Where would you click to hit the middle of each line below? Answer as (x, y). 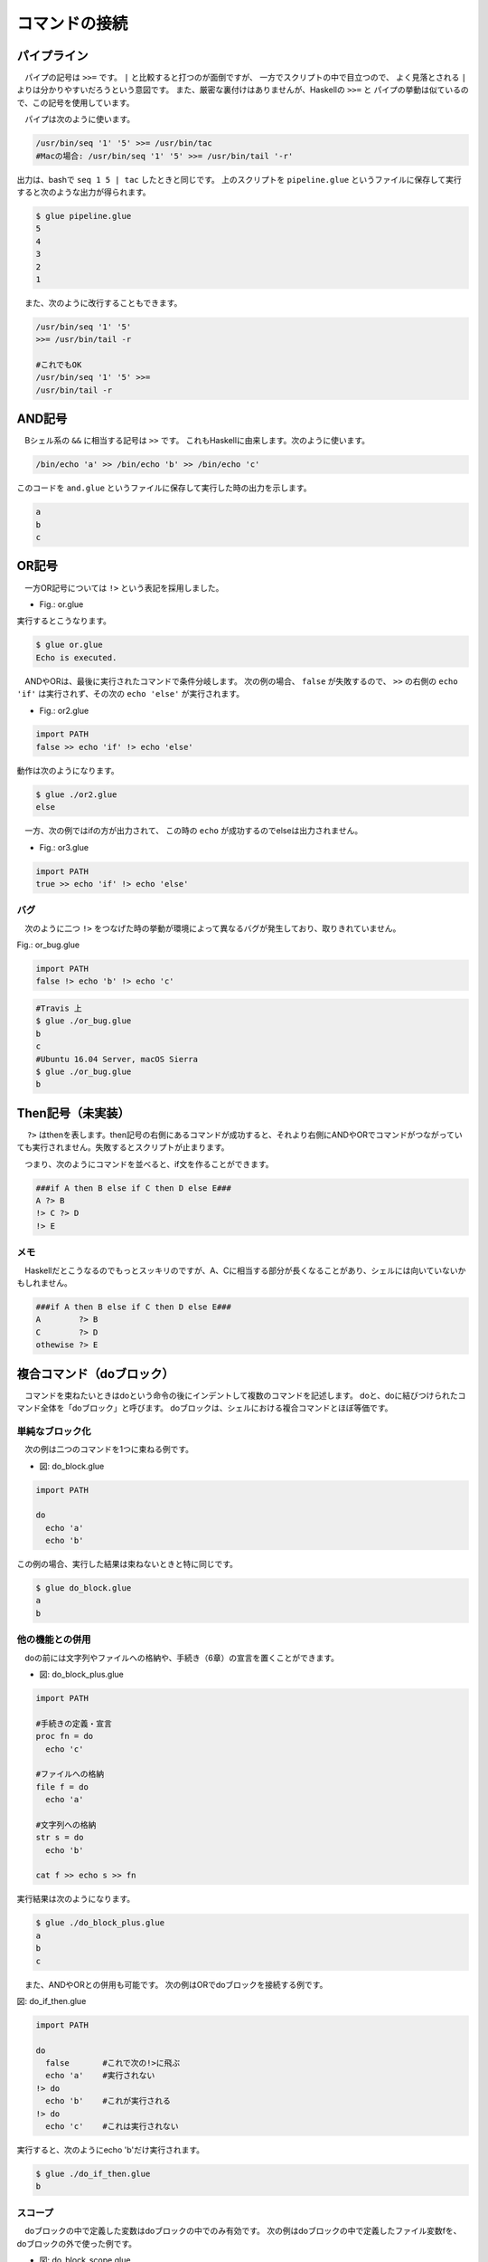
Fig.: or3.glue (64, 847)
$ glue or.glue (69, 645)
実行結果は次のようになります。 (76, 1899)
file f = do (62, 1787)
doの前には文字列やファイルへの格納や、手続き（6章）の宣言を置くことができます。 (181, 1658)
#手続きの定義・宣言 (74, 1723)
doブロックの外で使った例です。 (77, 2243)
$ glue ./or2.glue (76, 794)
